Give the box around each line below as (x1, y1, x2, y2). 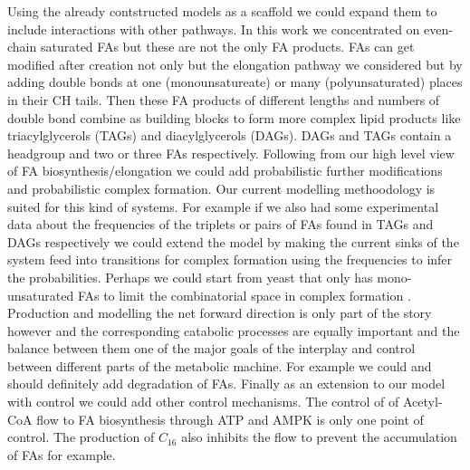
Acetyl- (403, 392, 443, 411)
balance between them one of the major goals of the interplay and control (7, 339, 416, 358)
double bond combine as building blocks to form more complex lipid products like (7, 108, 461, 127)
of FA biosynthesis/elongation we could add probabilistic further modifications (7, 161, 443, 180)
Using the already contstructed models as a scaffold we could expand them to (7, 2, 437, 20)
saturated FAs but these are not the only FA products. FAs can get (40, 37, 415, 56)
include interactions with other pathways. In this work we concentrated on (7, 19, 420, 38)
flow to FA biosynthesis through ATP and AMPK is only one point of (36, 409, 424, 428)
